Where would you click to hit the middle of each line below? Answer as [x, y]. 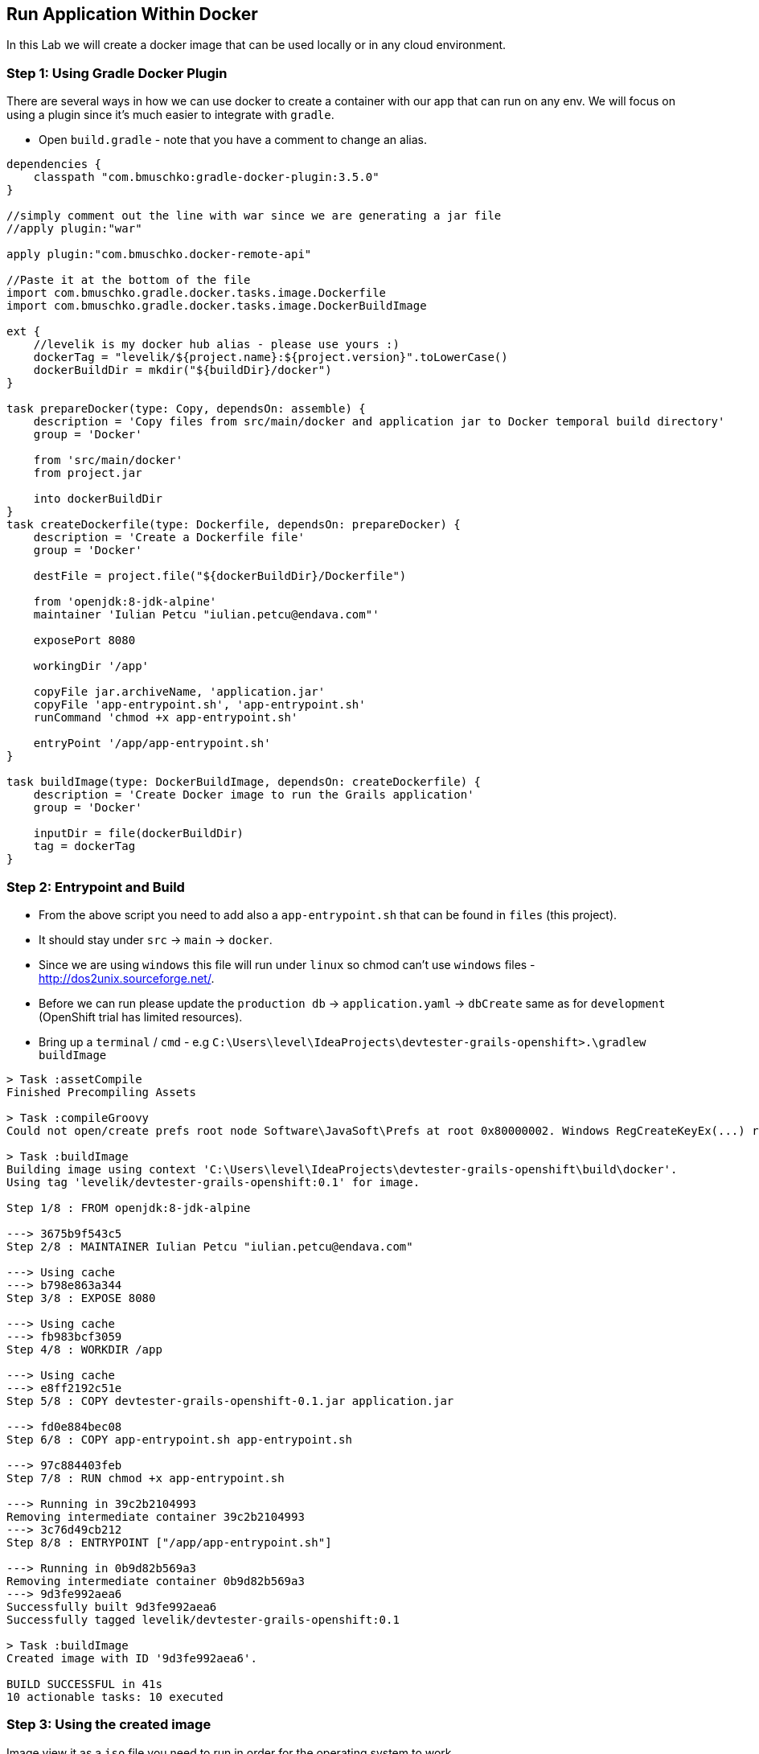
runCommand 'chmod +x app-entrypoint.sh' [166, 718]
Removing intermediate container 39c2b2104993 [156, 1516]
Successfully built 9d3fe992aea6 [112, 1606]
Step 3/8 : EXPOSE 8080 [81, 1298]
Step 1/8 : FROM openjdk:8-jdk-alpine [129, 1208]
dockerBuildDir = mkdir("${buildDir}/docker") [183, 370]
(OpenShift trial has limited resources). [141, 1017]
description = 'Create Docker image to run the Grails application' [254, 795]
